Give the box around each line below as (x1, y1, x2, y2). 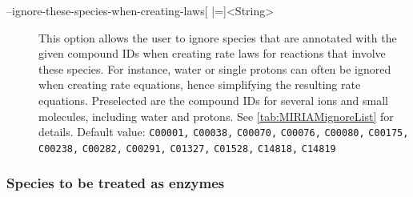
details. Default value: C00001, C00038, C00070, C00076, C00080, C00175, (38, 123, 409, 140)
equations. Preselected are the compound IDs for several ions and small (38, 91, 388, 108)
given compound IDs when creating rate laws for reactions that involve (38, 45, 386, 62)
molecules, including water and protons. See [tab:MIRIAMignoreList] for (38, 107, 394, 124)
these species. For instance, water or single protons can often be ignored (38, 60, 391, 77)
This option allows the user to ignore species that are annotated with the (38, 29, 397, 46)
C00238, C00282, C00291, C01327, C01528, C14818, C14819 (38, 143, 336, 155)
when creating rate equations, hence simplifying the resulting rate (38, 76, 361, 93)
